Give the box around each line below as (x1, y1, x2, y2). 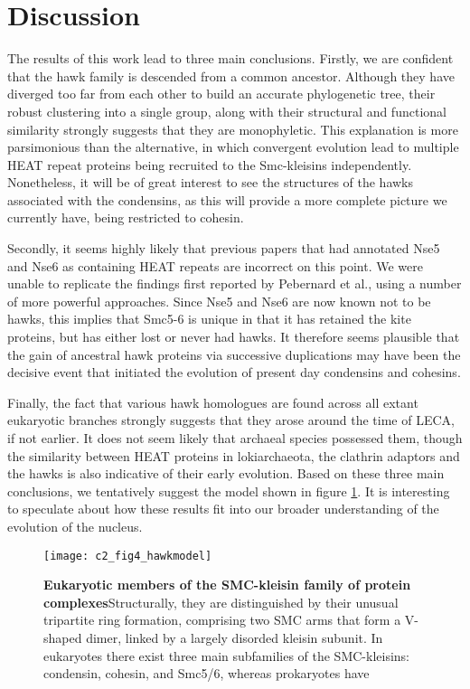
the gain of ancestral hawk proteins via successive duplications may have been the (7, 344, 461, 363)
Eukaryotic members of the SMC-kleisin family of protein (43, 575, 411, 594)
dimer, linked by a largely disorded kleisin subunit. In (86, 628, 383, 647)
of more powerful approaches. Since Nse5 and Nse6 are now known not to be (7, 291, 431, 310)
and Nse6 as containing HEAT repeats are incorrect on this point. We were (7, 256, 423, 275)
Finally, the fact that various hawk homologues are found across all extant (7, 392, 418, 411)
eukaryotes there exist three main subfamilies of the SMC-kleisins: (43, 646, 410, 665)
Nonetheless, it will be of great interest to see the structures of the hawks (7, 173, 414, 192)
